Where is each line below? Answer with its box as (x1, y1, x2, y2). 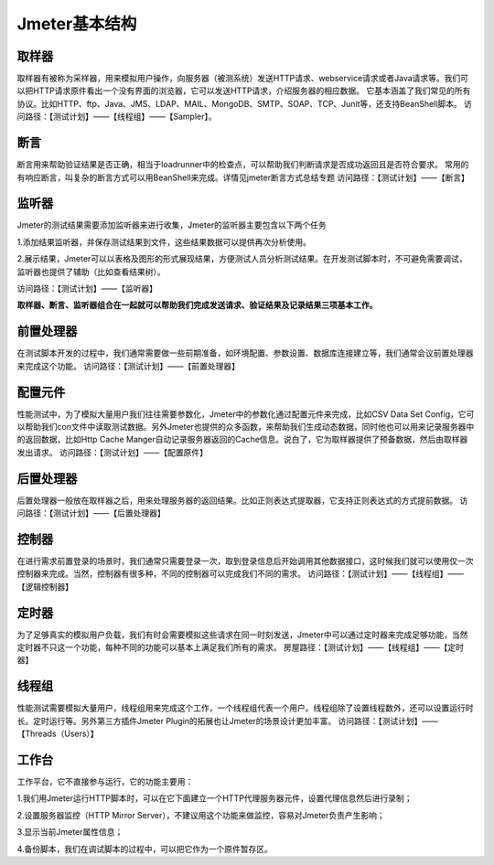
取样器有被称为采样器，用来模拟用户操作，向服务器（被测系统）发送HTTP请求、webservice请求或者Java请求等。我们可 (16, 73, 469, 84)
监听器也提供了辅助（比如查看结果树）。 (16, 266, 166, 277)
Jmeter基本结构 (16, 14, 137, 34)
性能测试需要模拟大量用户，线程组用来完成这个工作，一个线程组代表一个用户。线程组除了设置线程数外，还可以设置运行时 (16, 702, 474, 713)
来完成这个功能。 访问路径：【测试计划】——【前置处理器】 (16, 360, 240, 371)
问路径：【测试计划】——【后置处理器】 (16, 507, 166, 518)
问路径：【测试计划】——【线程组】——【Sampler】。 (16, 111, 217, 123)
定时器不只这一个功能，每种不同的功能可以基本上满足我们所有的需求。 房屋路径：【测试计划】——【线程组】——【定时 (16, 642, 464, 653)
